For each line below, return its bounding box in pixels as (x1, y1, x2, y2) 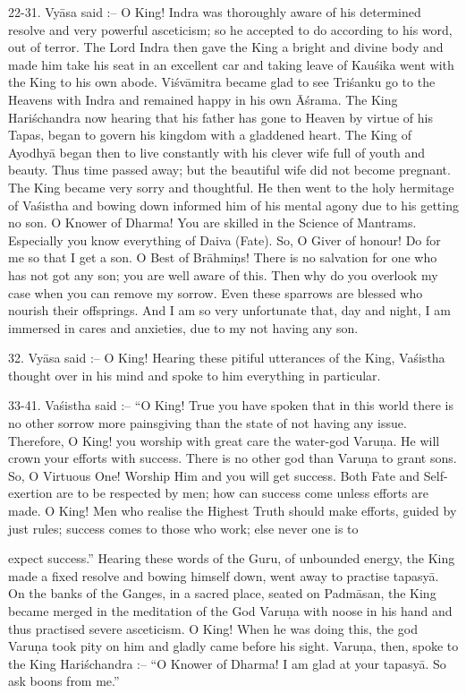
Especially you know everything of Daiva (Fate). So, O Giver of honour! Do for (8, 230, 441, 249)
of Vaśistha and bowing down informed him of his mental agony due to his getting (8, 195, 459, 214)
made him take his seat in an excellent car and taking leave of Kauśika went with (8, 55, 454, 73)
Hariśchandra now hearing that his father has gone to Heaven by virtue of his (8, 107, 433, 126)
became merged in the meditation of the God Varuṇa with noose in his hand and (8, 602, 453, 620)
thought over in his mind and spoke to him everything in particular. (8, 365, 381, 384)
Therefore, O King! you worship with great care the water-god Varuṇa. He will (8, 431, 440, 449)
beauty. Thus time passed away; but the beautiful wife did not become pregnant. (8, 160, 451, 179)
